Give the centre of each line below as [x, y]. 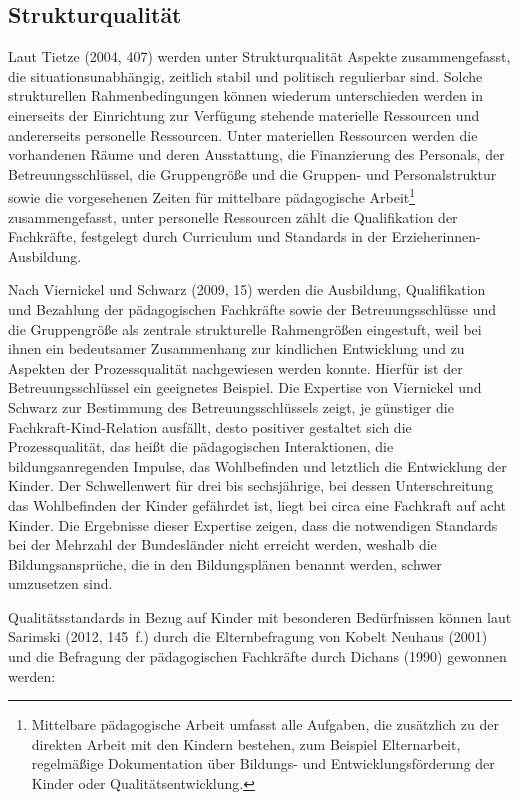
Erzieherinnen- [436, 236]
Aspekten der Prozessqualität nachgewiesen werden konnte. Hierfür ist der [235, 367]
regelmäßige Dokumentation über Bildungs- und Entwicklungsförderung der [263, 763]
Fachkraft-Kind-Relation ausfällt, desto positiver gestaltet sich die [210, 426]
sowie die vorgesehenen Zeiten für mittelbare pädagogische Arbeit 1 [212, 196]
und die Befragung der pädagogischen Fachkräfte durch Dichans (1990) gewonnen [257, 656]
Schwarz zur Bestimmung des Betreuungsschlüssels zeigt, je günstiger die [231, 406]
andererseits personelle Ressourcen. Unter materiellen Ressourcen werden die [243, 134]
